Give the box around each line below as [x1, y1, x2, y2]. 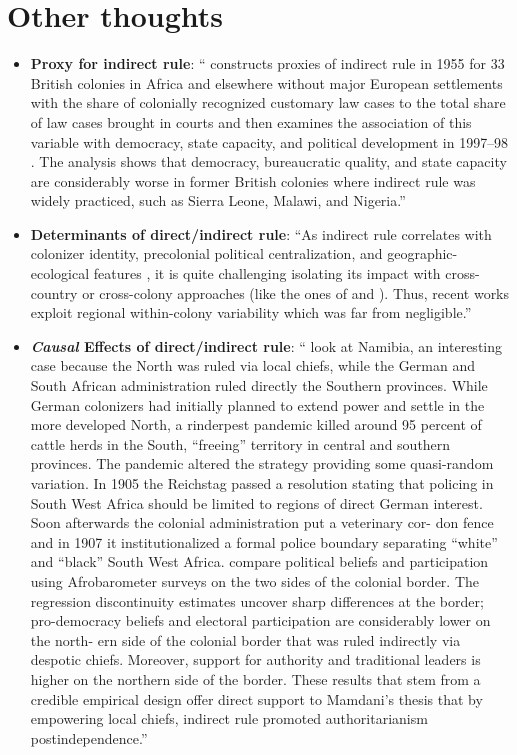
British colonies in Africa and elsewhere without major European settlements [30, 72, 503, 93]
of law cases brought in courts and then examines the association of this [30, 111, 472, 132]
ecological [30, 263, 90, 284]
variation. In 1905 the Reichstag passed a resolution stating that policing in [30, 473, 494, 493]
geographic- [387, 243, 458, 264]
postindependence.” [30, 727, 148, 748]
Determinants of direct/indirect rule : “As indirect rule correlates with [30, 223, 492, 244]
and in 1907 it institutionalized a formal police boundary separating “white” [30, 531, 498, 552]
